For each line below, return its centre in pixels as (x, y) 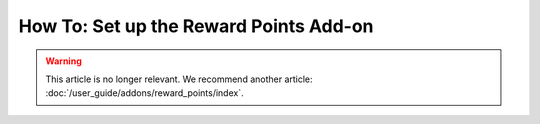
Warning (63, 61)
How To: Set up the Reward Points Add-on (196, 26)
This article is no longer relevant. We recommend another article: (179, 79)
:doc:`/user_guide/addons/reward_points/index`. (144, 93)
